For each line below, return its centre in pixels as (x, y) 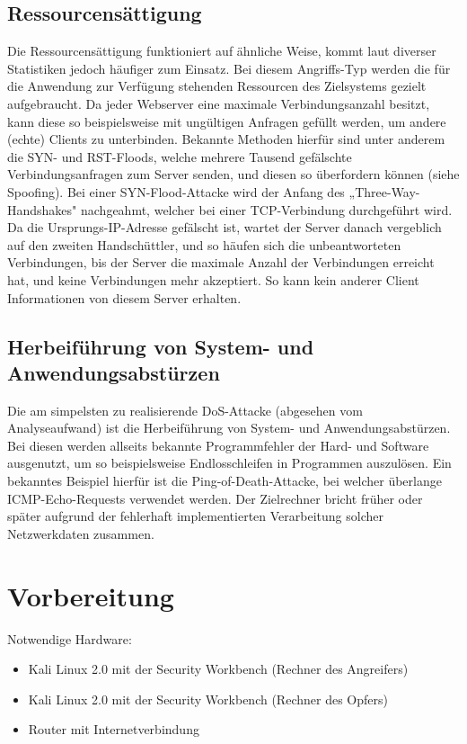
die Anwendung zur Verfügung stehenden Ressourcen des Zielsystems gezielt (217, 86)
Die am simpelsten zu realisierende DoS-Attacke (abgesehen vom (185, 410)
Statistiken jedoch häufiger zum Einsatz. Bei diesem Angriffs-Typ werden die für (229, 68)
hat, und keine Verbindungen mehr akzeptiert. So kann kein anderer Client (213, 279)
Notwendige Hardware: (70, 638)
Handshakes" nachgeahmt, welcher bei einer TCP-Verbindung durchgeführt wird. (230, 209)
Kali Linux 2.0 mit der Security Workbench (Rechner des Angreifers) (218, 669)
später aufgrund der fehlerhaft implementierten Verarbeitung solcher (195, 516)
